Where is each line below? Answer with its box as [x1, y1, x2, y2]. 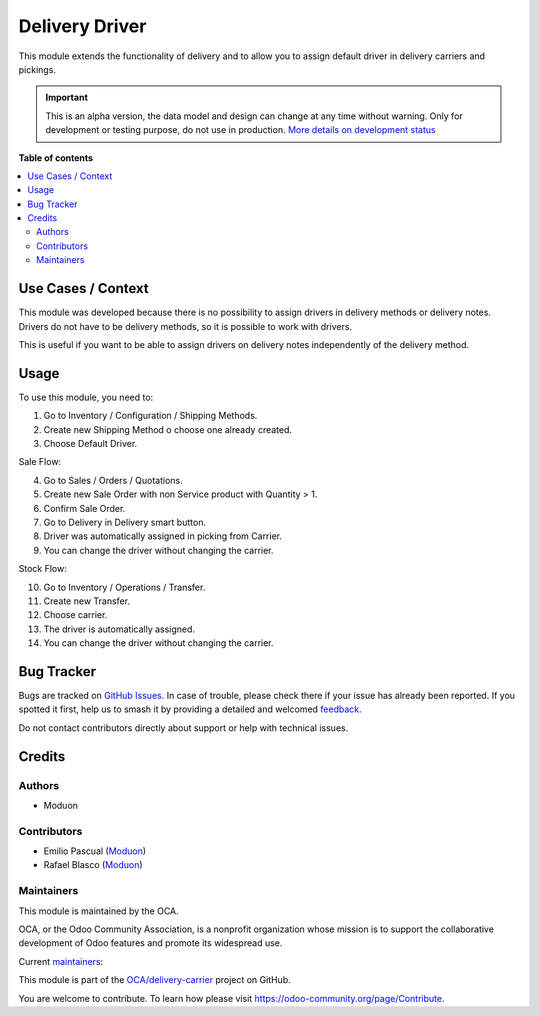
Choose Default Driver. [43, 438, 138, 449]
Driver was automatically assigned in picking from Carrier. [43, 530, 283, 542]
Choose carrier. [43, 609, 108, 621]
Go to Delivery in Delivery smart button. [43, 516, 207, 528]
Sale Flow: [18, 456, 62, 468]
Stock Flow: [18, 563, 67, 575]
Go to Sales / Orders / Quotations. [43, 474, 184, 486]
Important [45, 91, 89, 104]
